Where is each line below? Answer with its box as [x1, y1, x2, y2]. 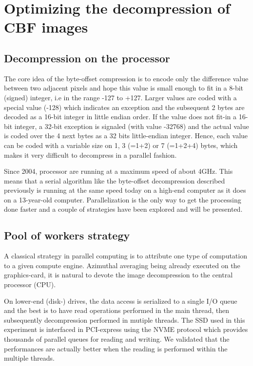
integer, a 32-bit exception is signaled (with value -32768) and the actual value [14, 121, 249, 131]
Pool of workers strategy [4, 228, 130, 243]
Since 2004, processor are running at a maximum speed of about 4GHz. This [4, 166, 233, 176]
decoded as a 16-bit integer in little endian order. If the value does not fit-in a [4, 111, 237, 122]
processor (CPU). [4, 279, 56, 290]
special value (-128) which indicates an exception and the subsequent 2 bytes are [4, 102, 245, 112]
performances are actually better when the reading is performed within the [4, 343, 228, 353]
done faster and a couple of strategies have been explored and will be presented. [4, 204, 243, 214]
